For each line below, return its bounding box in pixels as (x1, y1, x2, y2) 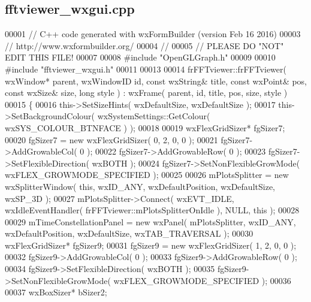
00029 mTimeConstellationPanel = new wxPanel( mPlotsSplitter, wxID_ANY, (5, 215, 296, 228)
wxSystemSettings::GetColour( (97, 110, 210, 122)
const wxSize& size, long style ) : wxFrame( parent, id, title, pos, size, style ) (5, 86, 288, 99)
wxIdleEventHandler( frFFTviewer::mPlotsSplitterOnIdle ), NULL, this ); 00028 (5, 204, 300, 216)
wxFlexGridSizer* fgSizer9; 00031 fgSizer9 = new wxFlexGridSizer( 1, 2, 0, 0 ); (5, 238, 297, 251)
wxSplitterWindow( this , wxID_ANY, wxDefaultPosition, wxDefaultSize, (5, 180, 275, 192)
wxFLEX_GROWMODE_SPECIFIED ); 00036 (113, 274, 291, 286)
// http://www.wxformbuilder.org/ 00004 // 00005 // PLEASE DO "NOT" (5, 39, 284, 52)
